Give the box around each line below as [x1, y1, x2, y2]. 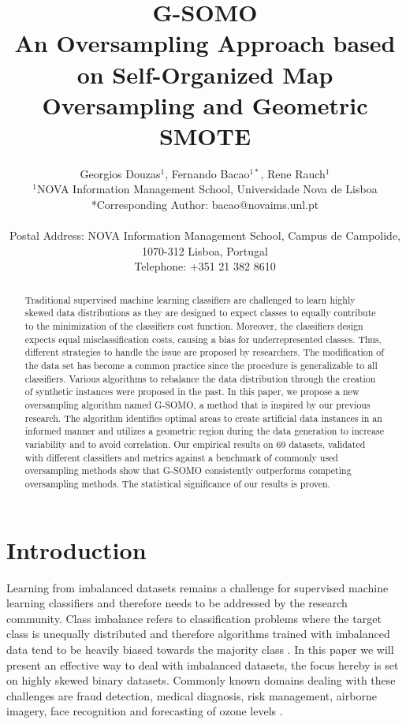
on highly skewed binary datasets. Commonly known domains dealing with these [6, 672, 396, 689]
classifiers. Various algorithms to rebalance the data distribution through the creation [24, 371, 376, 385]
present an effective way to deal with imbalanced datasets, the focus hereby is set [6, 656, 399, 673]
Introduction [6, 533, 147, 565]
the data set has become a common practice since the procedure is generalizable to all [24, 359, 378, 372]
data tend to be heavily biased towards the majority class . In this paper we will [6, 640, 394, 657]
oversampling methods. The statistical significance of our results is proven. [24, 477, 330, 491]
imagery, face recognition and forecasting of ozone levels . [6, 703, 283, 719]
